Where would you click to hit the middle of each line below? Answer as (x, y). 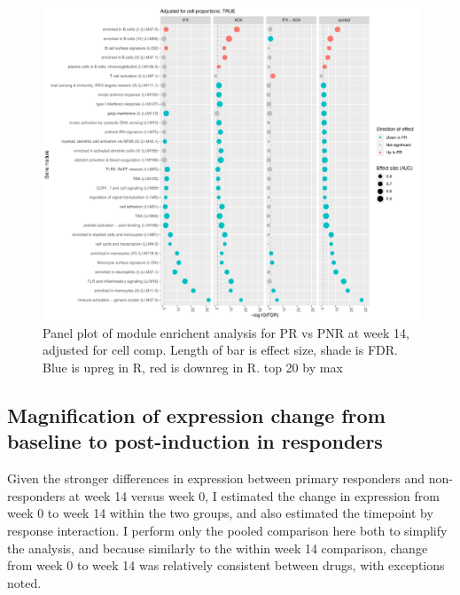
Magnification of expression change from (196, 415)
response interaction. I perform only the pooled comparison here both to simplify (227, 530)
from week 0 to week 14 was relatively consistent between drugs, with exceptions (226, 565)
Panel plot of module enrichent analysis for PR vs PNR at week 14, (226, 332)
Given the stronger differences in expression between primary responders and (216, 478)
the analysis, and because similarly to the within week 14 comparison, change (218, 548)
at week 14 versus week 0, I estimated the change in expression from (254, 495)
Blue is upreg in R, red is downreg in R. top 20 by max (193, 367)
